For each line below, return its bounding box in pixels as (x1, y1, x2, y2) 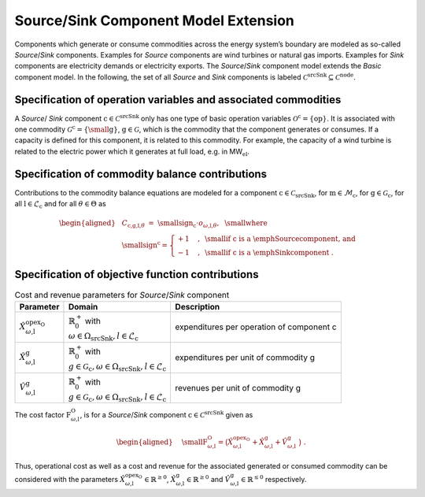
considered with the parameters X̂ (14, 475, 126, 484)
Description (175, 301, 220, 312)
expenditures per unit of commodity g (175, 352, 315, 363)
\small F (181, 437, 208, 447)
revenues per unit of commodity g (175, 382, 301, 393)
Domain (68, 301, 98, 312)
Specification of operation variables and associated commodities (14, 93, 342, 106)
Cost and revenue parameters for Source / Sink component (14, 289, 230, 300)
